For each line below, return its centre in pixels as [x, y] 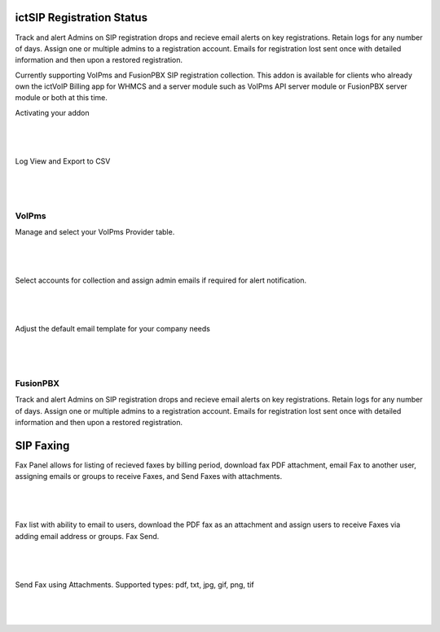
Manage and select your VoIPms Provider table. [95, 231]
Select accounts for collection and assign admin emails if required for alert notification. [161, 280]
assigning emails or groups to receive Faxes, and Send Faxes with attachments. [149, 476]
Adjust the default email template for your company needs [113, 329]
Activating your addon [52, 112]
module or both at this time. [61, 98]
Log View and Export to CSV [63, 161]
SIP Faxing [42, 445]
